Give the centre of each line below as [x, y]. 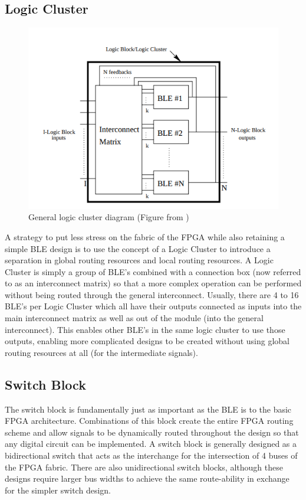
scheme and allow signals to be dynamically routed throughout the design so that [152, 432]
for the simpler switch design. [58, 490]
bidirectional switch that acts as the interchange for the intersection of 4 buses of [151, 455]
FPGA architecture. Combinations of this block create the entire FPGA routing [149, 421]
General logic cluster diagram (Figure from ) [109, 217]
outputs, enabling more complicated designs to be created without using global [147, 341]
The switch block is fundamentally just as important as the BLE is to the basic [148, 409]
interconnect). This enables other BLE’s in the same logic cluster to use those [145, 329]
